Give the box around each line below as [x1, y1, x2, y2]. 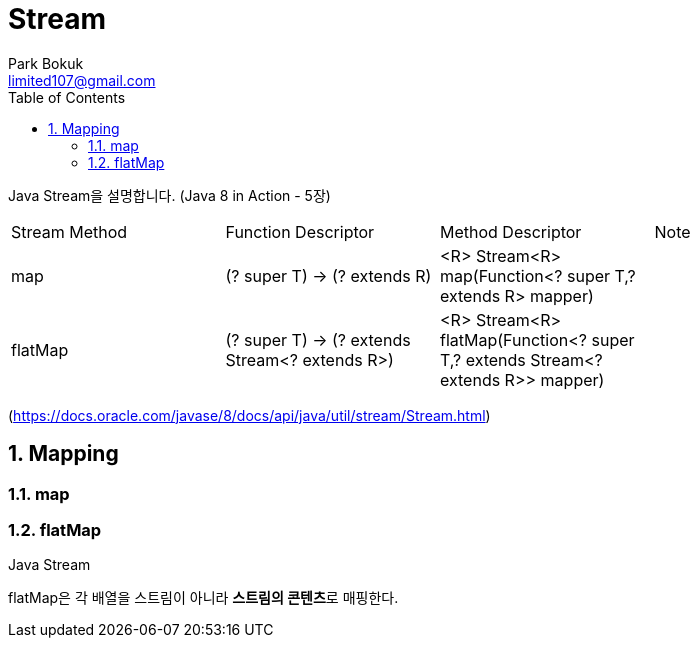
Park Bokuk [8, 54, 84, 72]
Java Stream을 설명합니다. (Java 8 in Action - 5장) [8, 186, 331, 204]
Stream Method [11, 221, 128, 242]
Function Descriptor [225, 221, 375, 242]
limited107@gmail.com [8, 71, 156, 89]
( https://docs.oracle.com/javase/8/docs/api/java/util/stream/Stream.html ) [8, 406, 491, 424]
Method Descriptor [440, 221, 582, 242]
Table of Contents [8, 88, 126, 106]
